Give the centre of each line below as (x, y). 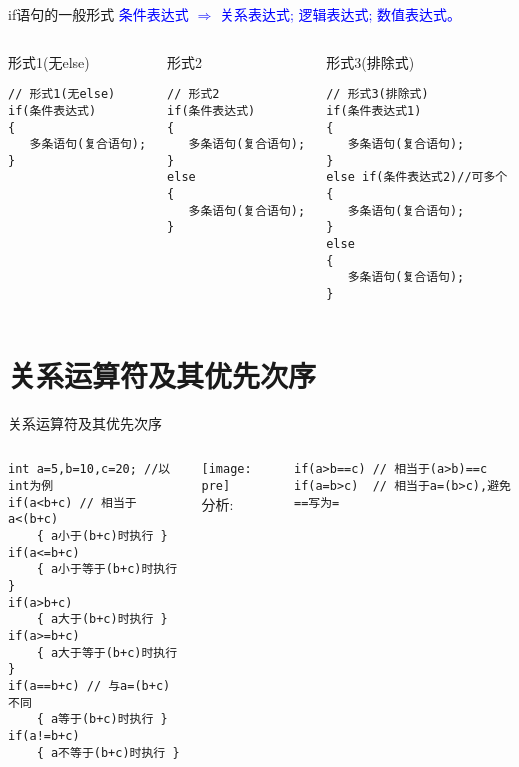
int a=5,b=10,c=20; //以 (89, 469)
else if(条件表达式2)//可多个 (417, 177)
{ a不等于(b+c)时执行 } (108, 752)
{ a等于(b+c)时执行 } (102, 719)
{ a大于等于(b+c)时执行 (107, 652)
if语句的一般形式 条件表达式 (98, 14)
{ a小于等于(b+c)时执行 (107, 569)
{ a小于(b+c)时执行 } (102, 536)
